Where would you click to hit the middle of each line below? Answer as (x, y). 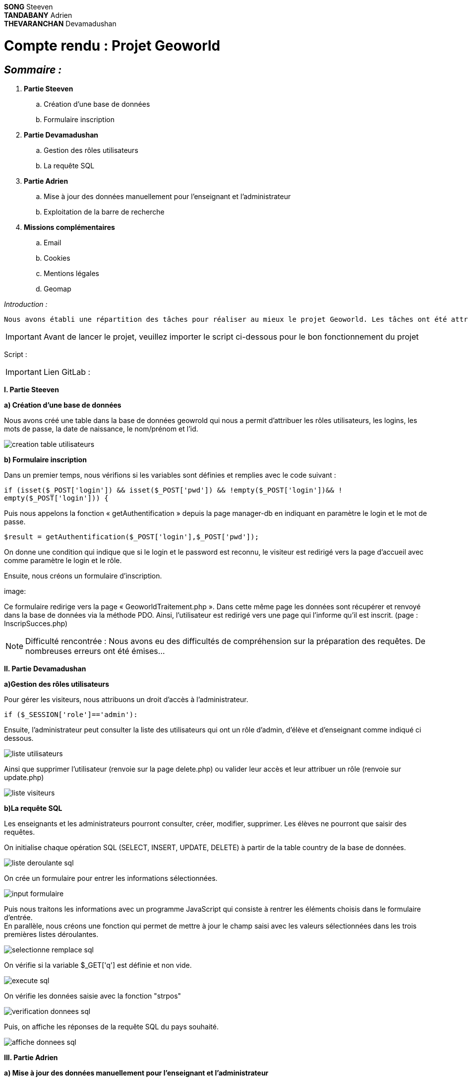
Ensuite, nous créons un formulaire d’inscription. (83, 576)
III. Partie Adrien (31, 1057)
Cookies (57, 258)
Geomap (58, 288)
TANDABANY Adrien (38, 15)
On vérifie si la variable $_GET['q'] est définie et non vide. (98, 965)
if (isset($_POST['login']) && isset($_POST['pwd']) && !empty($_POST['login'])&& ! (173, 490)
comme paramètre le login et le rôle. (63, 560)
